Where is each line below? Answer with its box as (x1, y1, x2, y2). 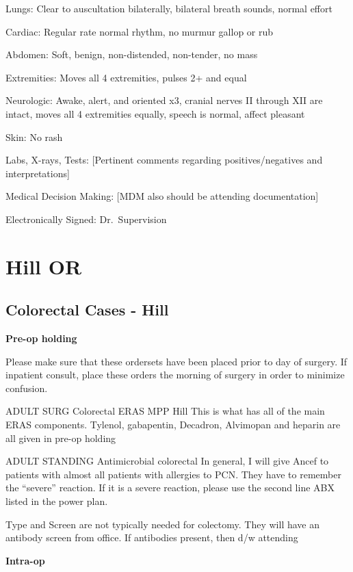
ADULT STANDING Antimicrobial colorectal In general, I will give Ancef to (5, 454, 329, 468)
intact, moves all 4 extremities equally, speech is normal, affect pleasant (5, 106, 305, 120)
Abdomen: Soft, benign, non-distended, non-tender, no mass (5, 47, 258, 62)
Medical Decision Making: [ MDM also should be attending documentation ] (5, 189, 319, 203)
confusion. (5, 380, 48, 395)
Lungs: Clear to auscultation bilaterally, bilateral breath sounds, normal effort (5, 1, 332, 15)
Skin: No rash (5, 129, 63, 144)
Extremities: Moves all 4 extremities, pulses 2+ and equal (5, 70, 247, 84)
